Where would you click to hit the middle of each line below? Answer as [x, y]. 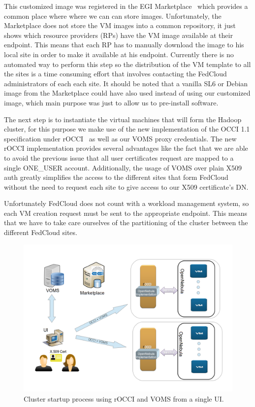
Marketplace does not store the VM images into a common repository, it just [120, 25]
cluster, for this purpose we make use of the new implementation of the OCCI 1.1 [127, 129]
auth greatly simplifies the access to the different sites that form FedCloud [116, 177]
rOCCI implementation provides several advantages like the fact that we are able [126, 148]
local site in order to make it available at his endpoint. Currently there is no [119, 54]
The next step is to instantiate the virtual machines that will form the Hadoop [123, 119]
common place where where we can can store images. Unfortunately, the [113, 16]
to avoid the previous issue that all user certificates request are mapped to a [119, 157]
